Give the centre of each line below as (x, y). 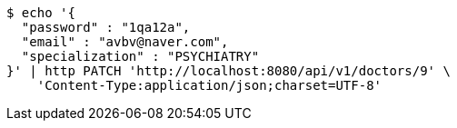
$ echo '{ (41, 13)
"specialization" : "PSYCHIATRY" (140, 56)
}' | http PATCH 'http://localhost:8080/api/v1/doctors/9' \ (228, 71)
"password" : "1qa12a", (106, 27)
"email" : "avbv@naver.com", (125, 42)
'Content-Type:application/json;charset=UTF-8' (209, 85)
